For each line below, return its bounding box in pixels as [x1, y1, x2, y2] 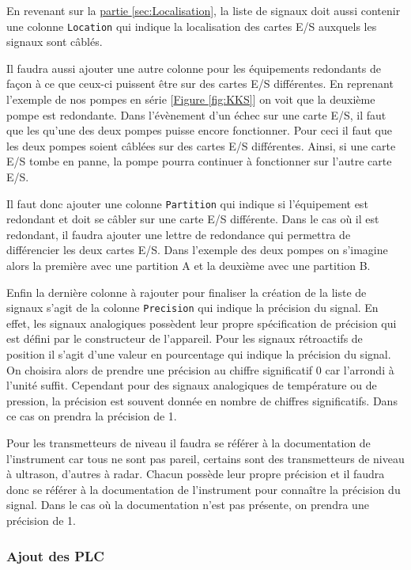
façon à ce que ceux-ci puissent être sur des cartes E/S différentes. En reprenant [6, 75, 394, 92]
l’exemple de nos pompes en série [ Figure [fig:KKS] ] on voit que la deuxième [6, 91, 375, 108]
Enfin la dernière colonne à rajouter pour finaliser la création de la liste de [6, 283, 367, 300]
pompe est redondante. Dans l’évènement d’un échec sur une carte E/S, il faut [6, 106, 386, 123]
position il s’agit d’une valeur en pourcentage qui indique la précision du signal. [6, 346, 391, 363]
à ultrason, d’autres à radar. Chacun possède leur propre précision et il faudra [6, 465, 385, 482]
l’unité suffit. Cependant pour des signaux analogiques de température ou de [6, 377, 377, 393]
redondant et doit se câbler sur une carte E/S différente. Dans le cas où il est [6, 211, 379, 227]
